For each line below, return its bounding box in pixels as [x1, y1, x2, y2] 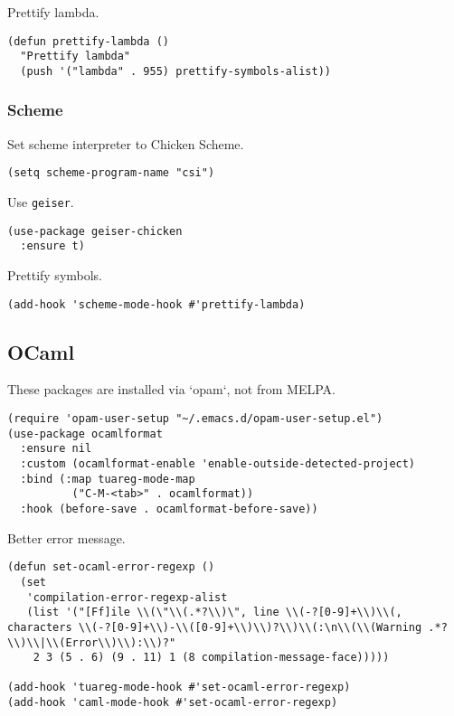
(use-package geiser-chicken [7, 224, 183, 238]
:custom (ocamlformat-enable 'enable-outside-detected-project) [20, 457, 416, 471]
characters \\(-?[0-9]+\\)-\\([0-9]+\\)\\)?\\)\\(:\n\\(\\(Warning [7, 620, 422, 634]
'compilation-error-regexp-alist [26, 590, 228, 604]
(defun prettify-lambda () [7, 34, 169, 48]
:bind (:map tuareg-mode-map [20, 472, 195, 485]
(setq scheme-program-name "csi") [7, 166, 215, 180]
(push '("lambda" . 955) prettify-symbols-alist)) [20, 64, 331, 78]
